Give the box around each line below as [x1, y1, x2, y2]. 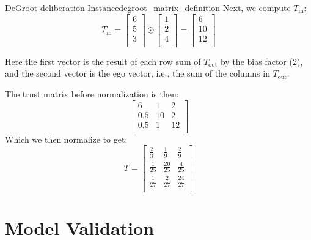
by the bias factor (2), [220, 54, 303, 67]
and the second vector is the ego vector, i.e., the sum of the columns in [5, 67, 270, 80]
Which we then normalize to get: [5, 132, 128, 145]
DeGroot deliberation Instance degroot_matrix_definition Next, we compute [5, 1, 291, 13]
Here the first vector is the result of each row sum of [5, 54, 201, 67]
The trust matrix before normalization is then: [5, 87, 179, 100]
